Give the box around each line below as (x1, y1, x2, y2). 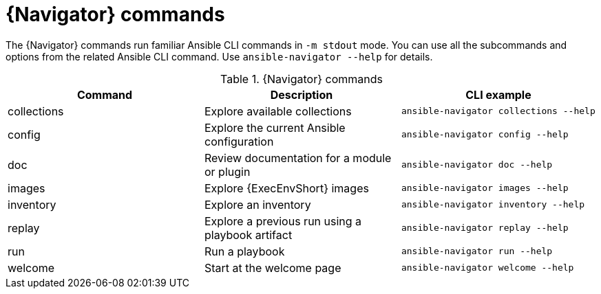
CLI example (465, 87, 531, 102)
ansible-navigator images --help (401, 183, 569, 194)
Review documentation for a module (204, 150, 392, 165)
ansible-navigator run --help (401, 246, 553, 257)
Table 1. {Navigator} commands (220, 71, 383, 86)
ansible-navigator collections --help (401, 106, 595, 117)
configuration (204, 134, 274, 148)
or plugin (204, 164, 251, 179)
